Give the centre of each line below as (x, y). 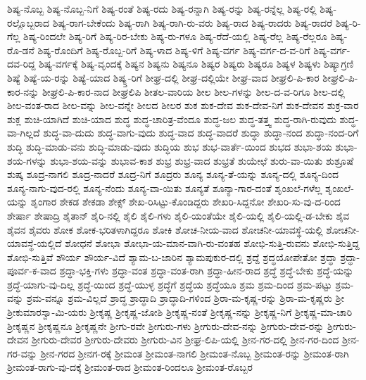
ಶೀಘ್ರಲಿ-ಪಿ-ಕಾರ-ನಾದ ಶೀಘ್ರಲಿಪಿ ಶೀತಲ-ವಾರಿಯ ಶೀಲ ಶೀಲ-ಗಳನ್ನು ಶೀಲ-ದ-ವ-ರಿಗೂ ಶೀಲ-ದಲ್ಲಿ (194, 91)
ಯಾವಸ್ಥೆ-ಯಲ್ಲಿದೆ (34, 243)
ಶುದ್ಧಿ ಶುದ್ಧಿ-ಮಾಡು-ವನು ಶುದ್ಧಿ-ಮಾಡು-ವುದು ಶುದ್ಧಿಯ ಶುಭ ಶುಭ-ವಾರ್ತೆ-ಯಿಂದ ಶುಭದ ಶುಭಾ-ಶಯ (170, 146)
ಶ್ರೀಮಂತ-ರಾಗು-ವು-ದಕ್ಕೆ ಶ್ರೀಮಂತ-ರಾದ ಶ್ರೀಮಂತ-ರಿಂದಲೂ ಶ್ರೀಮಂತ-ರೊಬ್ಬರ (130, 367)
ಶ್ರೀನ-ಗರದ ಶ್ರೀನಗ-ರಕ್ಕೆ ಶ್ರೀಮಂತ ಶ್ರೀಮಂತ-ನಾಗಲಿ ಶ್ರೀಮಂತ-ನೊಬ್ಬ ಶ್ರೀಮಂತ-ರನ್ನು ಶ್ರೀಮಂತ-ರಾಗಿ (195, 353)
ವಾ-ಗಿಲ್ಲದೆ (24, 133)
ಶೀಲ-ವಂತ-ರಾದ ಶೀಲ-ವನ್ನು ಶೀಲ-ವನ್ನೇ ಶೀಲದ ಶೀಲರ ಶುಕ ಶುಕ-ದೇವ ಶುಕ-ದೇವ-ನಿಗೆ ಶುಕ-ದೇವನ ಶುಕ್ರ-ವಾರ (183, 105)
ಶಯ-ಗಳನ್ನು (27, 160)
